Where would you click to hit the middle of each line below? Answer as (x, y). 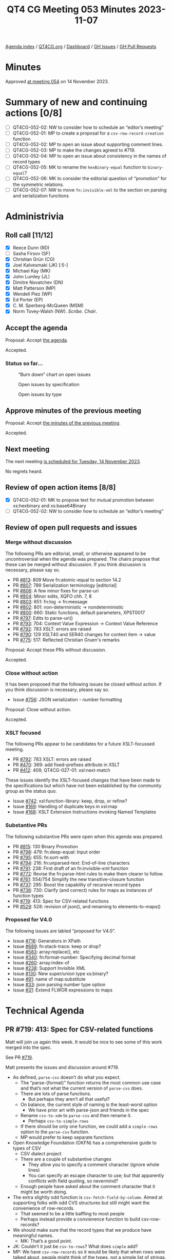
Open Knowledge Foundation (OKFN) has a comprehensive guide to (84, 1142)
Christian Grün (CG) (34, 259)
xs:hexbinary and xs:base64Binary (49, 505)
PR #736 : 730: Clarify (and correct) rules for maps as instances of (82, 890)
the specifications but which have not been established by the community (83, 786)
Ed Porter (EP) (28, 300)
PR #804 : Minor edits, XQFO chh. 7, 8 (52, 596)
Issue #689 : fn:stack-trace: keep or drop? (57, 946)
